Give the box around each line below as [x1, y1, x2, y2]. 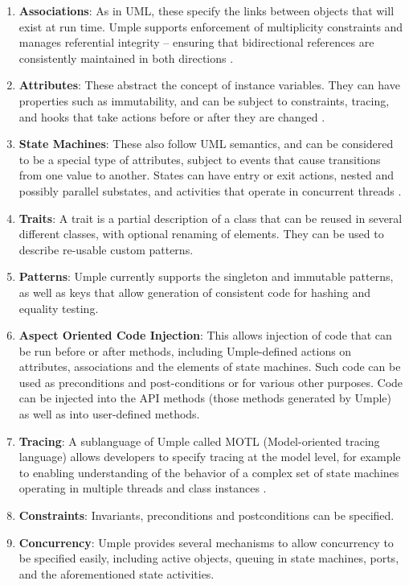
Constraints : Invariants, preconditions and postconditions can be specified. [18, 507, 395, 524]
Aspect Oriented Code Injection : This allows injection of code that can [18, 327, 392, 344]
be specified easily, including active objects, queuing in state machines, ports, [18, 550, 399, 566]
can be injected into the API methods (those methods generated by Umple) [18, 389, 392, 406]
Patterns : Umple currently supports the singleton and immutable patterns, [18, 268, 394, 285]
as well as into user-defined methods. [18, 406, 200, 422]
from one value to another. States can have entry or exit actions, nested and [18, 167, 395, 183]
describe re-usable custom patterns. [18, 241, 194, 257]
